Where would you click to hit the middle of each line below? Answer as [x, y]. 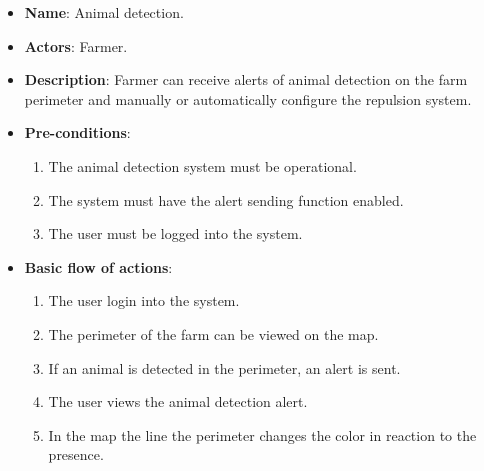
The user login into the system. [144, 300]
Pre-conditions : [77, 132]
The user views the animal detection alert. [178, 401]
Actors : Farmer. [76, 45]
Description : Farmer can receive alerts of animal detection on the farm [246, 79]
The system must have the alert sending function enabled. [226, 199]
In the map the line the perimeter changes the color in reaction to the [262, 434]
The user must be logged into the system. [175, 233]
